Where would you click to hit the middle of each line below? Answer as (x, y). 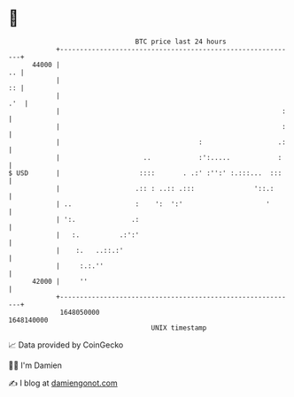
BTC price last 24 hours (181, 42)
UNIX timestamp (179, 328)
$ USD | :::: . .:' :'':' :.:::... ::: (145, 173)
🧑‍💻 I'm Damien (35, 365)
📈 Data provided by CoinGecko (66, 345)
